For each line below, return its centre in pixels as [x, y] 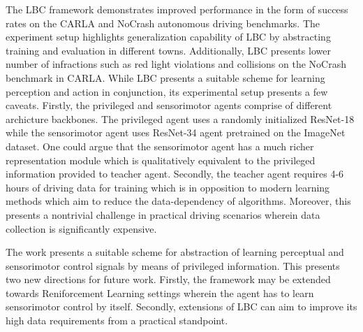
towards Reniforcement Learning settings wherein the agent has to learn [160, 293]
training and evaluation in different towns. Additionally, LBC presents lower [168, 50]
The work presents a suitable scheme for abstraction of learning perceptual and [175, 252]
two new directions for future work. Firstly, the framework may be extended [168, 279]
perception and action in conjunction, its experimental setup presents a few [167, 91]
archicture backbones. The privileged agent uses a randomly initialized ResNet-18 [180, 118]
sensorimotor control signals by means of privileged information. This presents [173, 265]
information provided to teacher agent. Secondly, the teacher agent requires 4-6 [175, 174]
